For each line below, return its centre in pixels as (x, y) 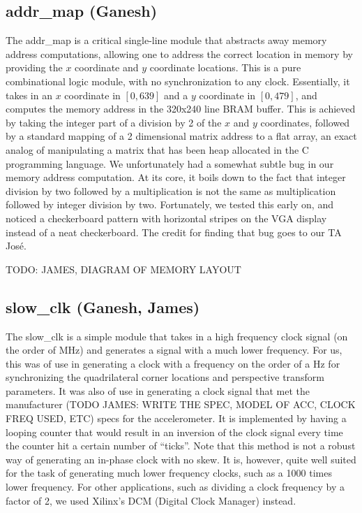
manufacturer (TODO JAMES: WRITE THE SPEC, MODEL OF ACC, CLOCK (181, 404)
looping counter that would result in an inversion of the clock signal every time (174, 432)
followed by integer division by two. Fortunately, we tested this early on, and (169, 204)
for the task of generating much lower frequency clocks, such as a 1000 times (169, 473)
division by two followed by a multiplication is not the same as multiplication (171, 190)
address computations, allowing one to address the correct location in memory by (179, 53)
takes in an (29, 95)
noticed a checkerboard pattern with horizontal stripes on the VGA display (166, 218)
